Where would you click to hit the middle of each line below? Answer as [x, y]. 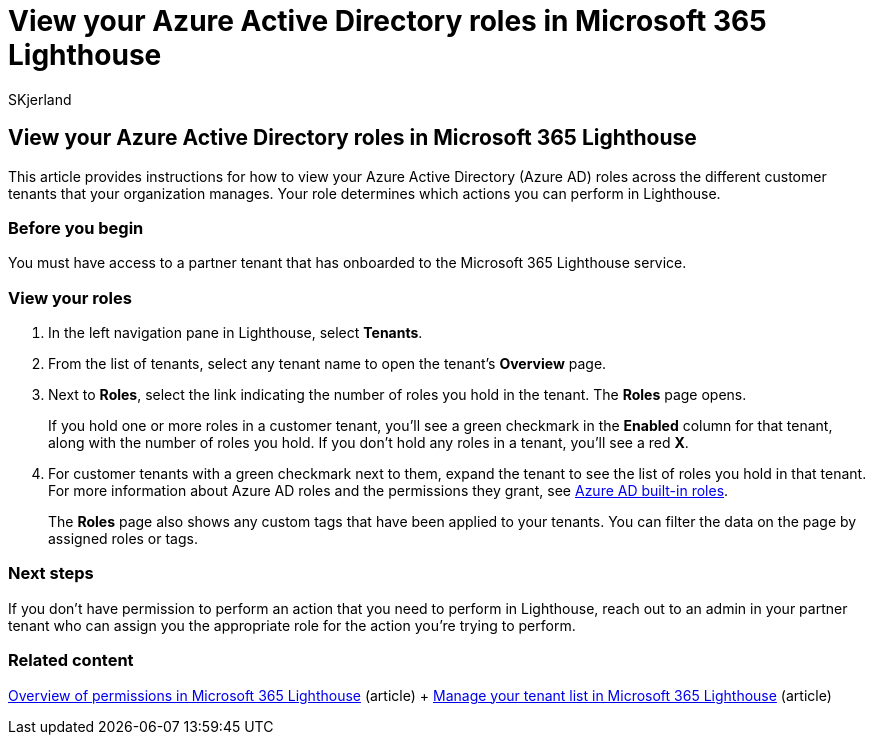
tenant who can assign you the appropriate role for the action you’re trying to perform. [292, 625]
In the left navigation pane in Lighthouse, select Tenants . [235, 333]
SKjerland [40, 99]
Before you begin [76, 227]
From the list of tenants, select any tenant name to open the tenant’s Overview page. [327, 364]
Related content [71, 660]
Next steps [51, 573]
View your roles [70, 297]
